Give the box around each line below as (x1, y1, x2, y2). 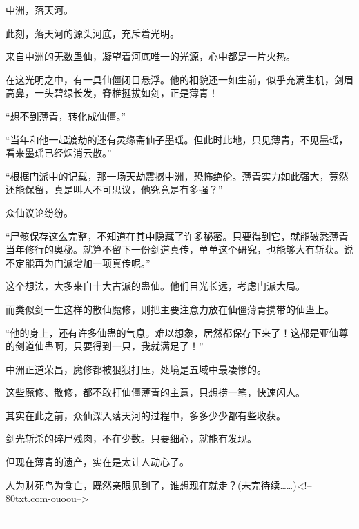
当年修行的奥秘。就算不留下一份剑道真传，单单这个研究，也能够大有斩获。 (6, 242, 344, 257)
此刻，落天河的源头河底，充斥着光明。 (6, 26, 179, 40)
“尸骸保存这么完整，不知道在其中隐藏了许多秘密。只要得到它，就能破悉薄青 (6, 228, 349, 243)
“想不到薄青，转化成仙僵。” (6, 108, 126, 123)
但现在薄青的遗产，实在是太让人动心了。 (6, 455, 189, 469)
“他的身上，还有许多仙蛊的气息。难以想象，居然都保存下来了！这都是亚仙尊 (6, 325, 349, 339)
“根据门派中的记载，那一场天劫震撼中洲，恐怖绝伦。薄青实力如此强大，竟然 (6, 168, 349, 183)
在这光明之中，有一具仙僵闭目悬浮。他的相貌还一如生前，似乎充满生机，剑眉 (6, 72, 353, 86)
